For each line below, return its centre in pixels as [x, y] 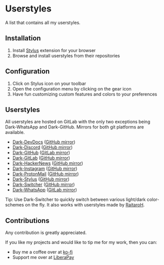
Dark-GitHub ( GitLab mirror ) [41, 152]
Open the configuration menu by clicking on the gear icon [72, 88]
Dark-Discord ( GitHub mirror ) [42, 147]
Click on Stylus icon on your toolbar [49, 83]
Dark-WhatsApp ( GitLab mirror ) [45, 190]
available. [15, 132]
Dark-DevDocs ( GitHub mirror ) [44, 142]
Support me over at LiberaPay [43, 257]
